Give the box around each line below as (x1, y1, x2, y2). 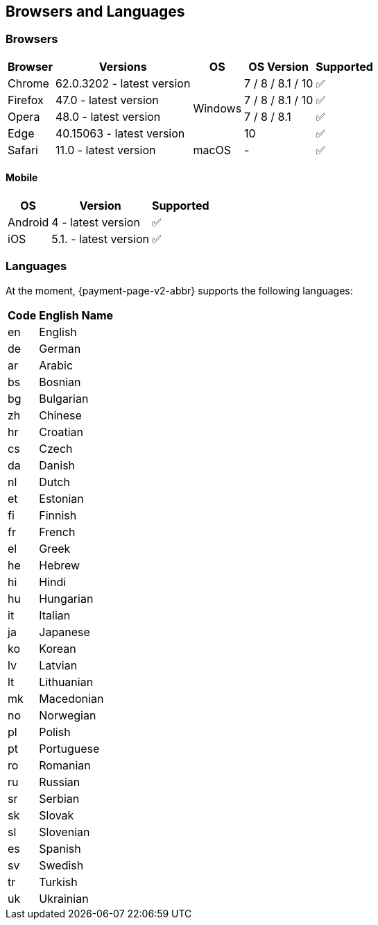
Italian (39, 608, 71, 622)
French (39, 524, 76, 539)
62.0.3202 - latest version (55, 76, 191, 90)
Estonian (39, 491, 84, 506)
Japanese (39, 624, 90, 639)
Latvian (39, 658, 78, 672)
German (39, 341, 81, 356)
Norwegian (39, 708, 96, 722)
